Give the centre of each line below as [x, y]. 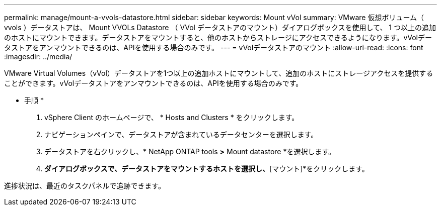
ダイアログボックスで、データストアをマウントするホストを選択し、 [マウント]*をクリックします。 [207, 169]
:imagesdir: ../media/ [38, 57]
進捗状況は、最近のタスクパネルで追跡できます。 [85, 186]
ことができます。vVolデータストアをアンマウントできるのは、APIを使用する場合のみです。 [154, 83]
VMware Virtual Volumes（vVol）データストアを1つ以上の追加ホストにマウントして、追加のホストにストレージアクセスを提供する [219, 73]
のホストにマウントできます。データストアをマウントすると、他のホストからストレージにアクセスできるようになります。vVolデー [218, 37]
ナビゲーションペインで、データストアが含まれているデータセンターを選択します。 [181, 134]
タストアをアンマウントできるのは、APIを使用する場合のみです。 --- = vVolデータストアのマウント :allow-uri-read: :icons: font [214, 47]
